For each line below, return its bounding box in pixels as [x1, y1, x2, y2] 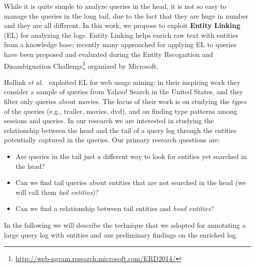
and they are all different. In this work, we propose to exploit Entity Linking [4, 20, 241, 30]
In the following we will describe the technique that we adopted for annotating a [4, 219, 246, 230]
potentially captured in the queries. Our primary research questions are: [4, 134, 220, 145]
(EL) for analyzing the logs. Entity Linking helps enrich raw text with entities [4, 29, 238, 40]
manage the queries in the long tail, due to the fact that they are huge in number [4, 10, 249, 21]
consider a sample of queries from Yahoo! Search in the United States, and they [4, 86, 243, 97]
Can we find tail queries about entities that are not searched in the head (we [15, 177, 246, 187]
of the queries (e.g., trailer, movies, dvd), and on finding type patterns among [4, 106, 237, 116]
